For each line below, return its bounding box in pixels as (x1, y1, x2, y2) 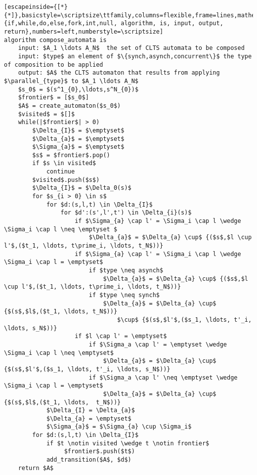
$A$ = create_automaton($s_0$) (18, 102, 121, 109)
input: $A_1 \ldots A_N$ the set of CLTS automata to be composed (18, 44, 245, 52)
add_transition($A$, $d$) (46, 456, 131, 464)
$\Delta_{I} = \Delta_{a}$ (46, 407, 135, 414)
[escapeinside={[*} (4, 3, 68, 10)
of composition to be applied (4, 61, 103, 68)
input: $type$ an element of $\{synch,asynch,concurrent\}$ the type (18, 52, 252, 60)
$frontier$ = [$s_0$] (18, 94, 89, 101)
